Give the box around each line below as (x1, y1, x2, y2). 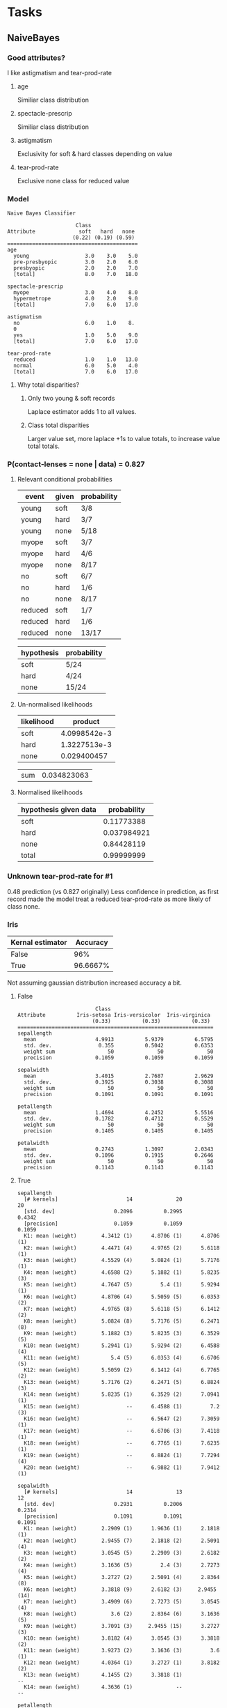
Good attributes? (7, 53, 66, 63)
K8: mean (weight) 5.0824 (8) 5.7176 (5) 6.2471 (24, 1318, 220, 1325)
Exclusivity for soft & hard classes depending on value (17, 149, 173, 157)
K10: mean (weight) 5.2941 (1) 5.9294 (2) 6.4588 (24, 1342, 220, 1349)
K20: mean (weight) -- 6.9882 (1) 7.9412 (24, 1464, 220, 1471)
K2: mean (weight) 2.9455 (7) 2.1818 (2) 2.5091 (24, 1537, 220, 1544)
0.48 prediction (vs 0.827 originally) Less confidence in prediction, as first (7, 887, 219, 895)
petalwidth (17, 1140, 49, 1147)
